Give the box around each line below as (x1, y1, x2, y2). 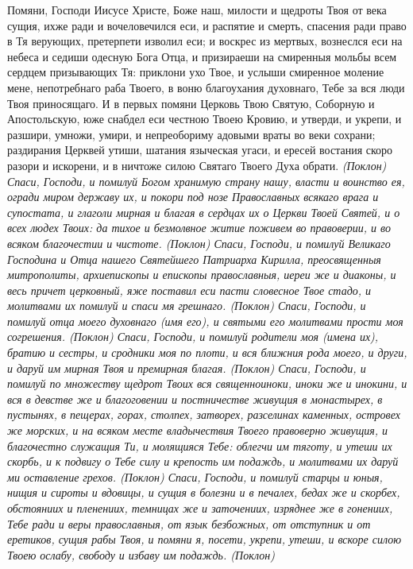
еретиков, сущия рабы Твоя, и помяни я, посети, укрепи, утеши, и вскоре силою (7, 531, 402, 548)
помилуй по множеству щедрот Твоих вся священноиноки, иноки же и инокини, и (7, 375, 407, 392)
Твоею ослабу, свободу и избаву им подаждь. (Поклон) (7, 546, 275, 563)
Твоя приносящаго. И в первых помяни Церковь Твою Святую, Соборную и (7, 95, 375, 111)
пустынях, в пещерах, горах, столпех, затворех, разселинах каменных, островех (7, 406, 400, 423)
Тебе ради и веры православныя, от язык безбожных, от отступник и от (7, 515, 371, 532)
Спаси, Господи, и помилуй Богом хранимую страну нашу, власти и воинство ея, (7, 172, 405, 189)
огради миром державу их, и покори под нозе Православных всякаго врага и (7, 188, 379, 205)
